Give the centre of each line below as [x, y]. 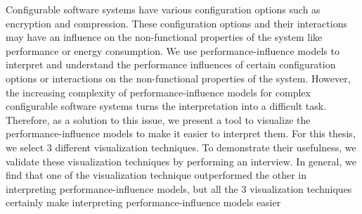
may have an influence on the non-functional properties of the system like [164, 37]
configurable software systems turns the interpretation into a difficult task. [166, 106]
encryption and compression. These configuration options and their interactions [176, 23]
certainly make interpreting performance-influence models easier [143, 202]
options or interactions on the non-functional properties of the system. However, [178, 78]
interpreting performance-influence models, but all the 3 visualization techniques [179, 188]
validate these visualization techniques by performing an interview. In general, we [181, 161]
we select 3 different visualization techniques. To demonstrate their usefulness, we [181, 147]
